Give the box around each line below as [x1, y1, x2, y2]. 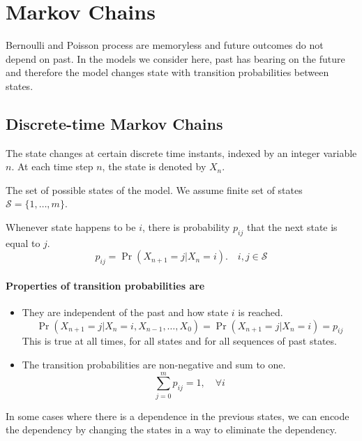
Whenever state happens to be [6, 220, 136, 234]
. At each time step [11, 159, 93, 174]
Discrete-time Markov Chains [6, 112, 223, 134]
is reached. [238, 305, 283, 320]
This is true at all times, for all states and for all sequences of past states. [22, 334, 337, 348]
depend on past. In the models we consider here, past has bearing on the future [6, 51, 345, 66]
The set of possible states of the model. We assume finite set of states [6, 182, 303, 197]
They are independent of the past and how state [22, 305, 229, 320]
